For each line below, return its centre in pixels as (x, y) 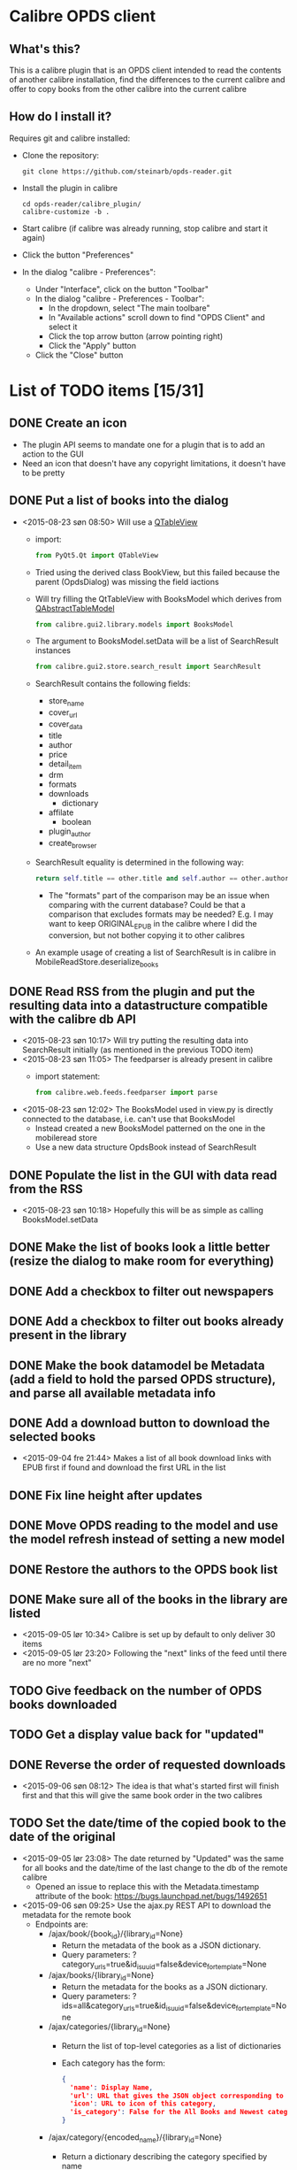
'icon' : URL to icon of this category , (143, 2104)
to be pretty (43, 473)
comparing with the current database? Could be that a (147, 904)
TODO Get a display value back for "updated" (137, 1735)
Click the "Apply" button (92, 345)
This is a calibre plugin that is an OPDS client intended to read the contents (145, 70)
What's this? (45, 49)
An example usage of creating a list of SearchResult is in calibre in (156, 952)
